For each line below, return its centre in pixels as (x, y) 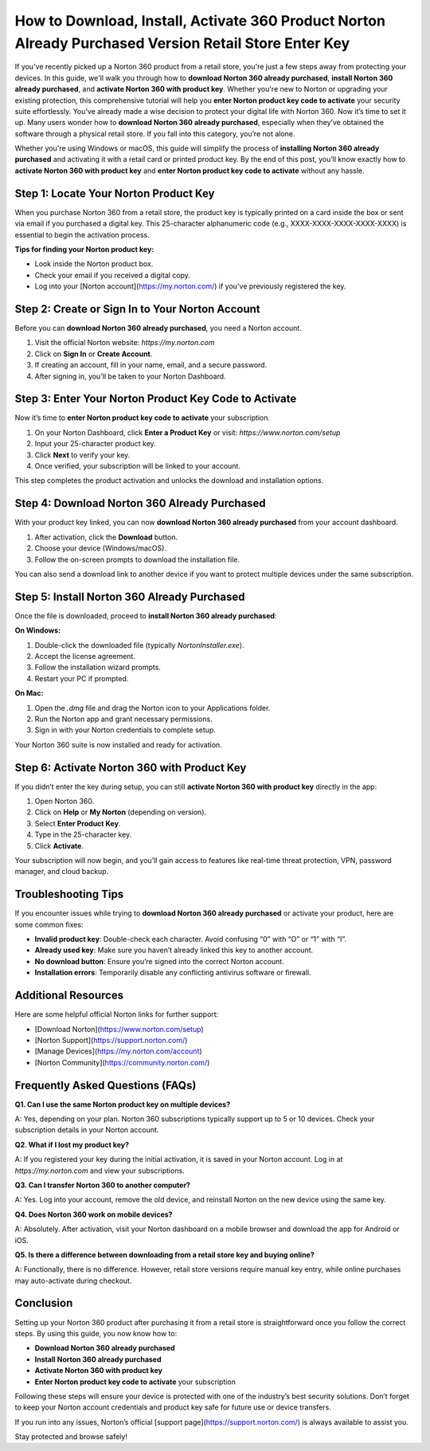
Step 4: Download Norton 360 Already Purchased (140, 503)
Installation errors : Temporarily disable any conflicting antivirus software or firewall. (173, 973)
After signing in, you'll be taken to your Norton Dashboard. (130, 376)
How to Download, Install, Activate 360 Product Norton (200, 21)
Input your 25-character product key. (96, 444)
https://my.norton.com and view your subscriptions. (100, 1171)
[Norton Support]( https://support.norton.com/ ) (111, 1040)
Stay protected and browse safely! (71, 1437)
